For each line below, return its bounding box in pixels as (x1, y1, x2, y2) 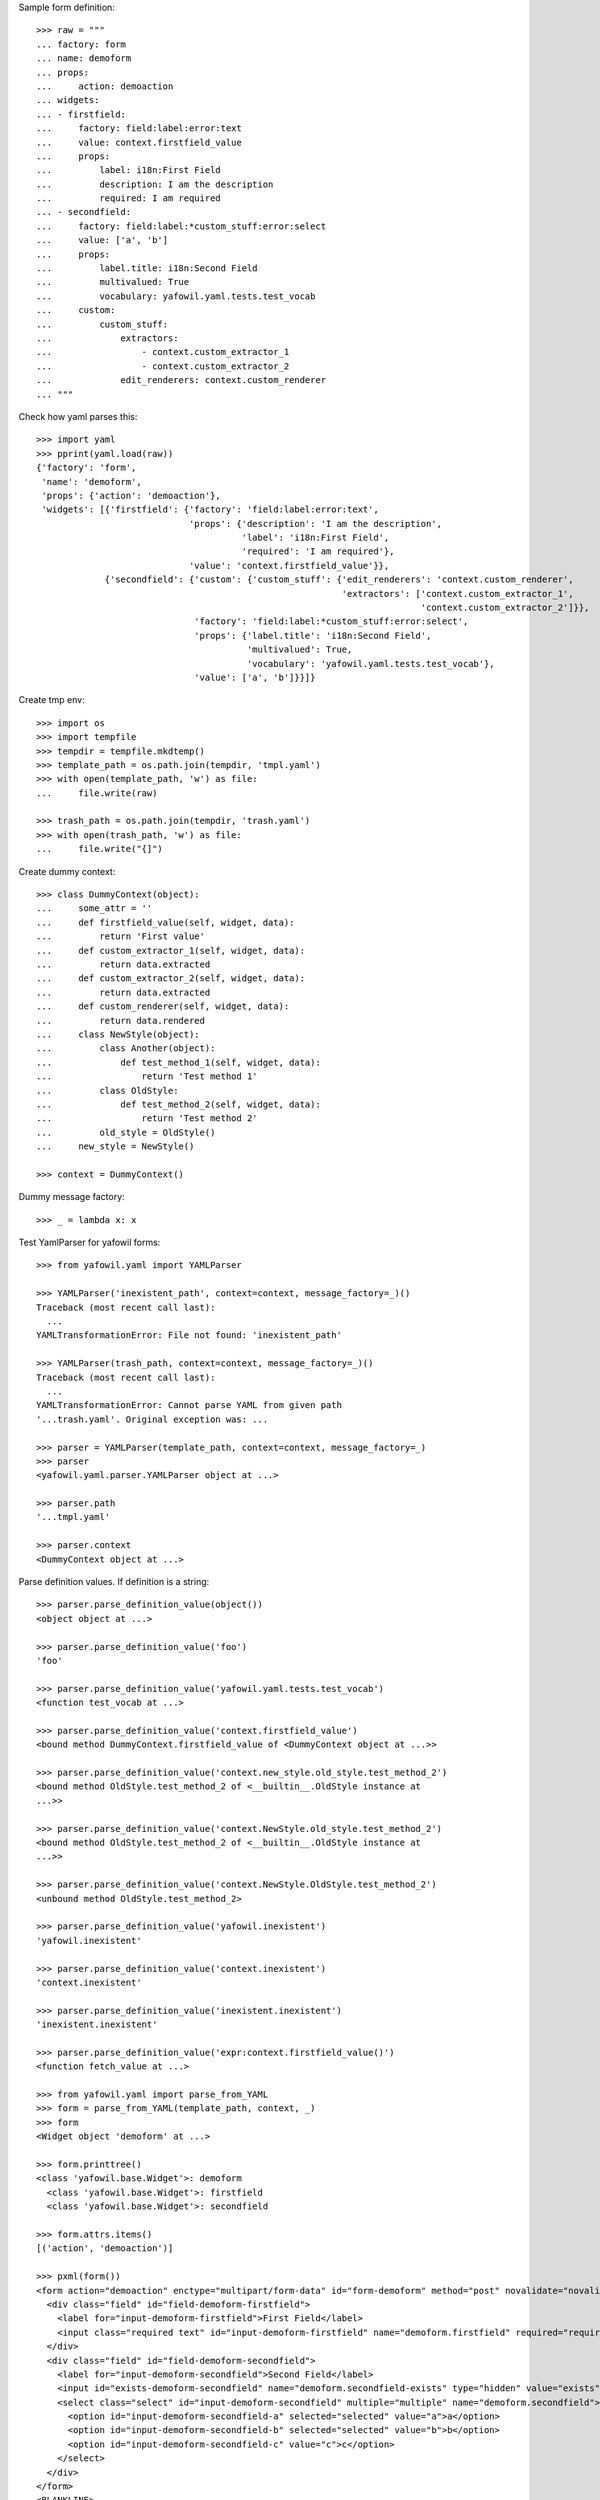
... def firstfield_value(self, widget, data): (36, 916, 295, 928)
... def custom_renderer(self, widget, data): (36, 1001, 290, 1012)
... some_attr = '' (36, 903, 153, 914)
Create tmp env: (18, 694, 85, 706)
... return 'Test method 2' (36, 1113, 259, 1124)
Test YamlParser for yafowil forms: (18, 1236, 161, 1249)
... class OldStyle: (36, 1085, 179, 1096)
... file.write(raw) (36, 787, 158, 799)
